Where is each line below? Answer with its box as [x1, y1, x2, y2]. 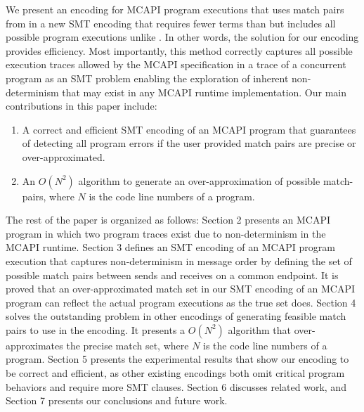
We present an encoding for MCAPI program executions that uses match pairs [6, 2, 344, 16]
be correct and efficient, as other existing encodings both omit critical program [6, 366, 345, 380]
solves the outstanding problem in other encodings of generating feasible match [6, 309, 346, 323]
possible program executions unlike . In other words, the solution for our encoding [6, 30, 359, 44]
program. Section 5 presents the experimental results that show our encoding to [6, 352, 349, 366]
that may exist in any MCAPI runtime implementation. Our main [62, 84, 347, 99]
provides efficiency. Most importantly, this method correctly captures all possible [6, 43, 353, 58]
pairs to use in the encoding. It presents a [6, 322, 186, 337]
